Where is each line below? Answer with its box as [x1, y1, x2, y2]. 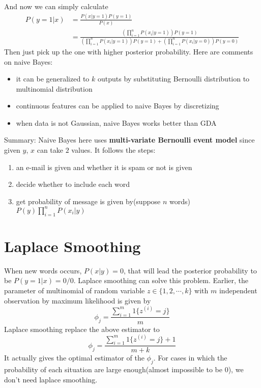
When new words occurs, [4, 265, 82, 275]
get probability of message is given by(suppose [16, 196, 161, 206]
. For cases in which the [153, 352, 227, 363]
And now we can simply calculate [4, 1, 108, 11]
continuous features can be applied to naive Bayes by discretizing [16, 100, 219, 111]
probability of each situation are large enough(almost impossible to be [4, 364, 223, 375]
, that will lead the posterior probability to [123, 265, 257, 275]
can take [37, 145, 64, 155]
